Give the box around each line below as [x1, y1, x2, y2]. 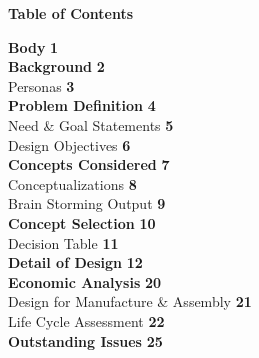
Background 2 [8, 56, 105, 77]
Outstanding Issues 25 [8, 330, 163, 351]
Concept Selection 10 [8, 212, 156, 233]
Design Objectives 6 [8, 134, 131, 155]
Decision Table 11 [8, 232, 119, 253]
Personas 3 [8, 75, 75, 96]
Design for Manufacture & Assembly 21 [8, 291, 252, 312]
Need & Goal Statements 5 [8, 114, 174, 135]
